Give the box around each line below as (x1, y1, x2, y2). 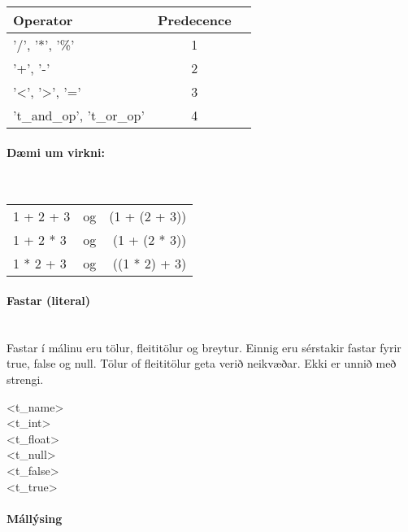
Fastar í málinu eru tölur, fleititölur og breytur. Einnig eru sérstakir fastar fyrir (7, 338, 401, 355)
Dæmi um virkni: (7, 143, 105, 160)
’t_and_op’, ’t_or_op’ (13, 106, 145, 124)
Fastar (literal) (7, 291, 91, 308)
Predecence (157, 11, 232, 29)
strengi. (7, 370, 44, 387)
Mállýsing (7, 509, 63, 526)
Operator (13, 11, 73, 29)
